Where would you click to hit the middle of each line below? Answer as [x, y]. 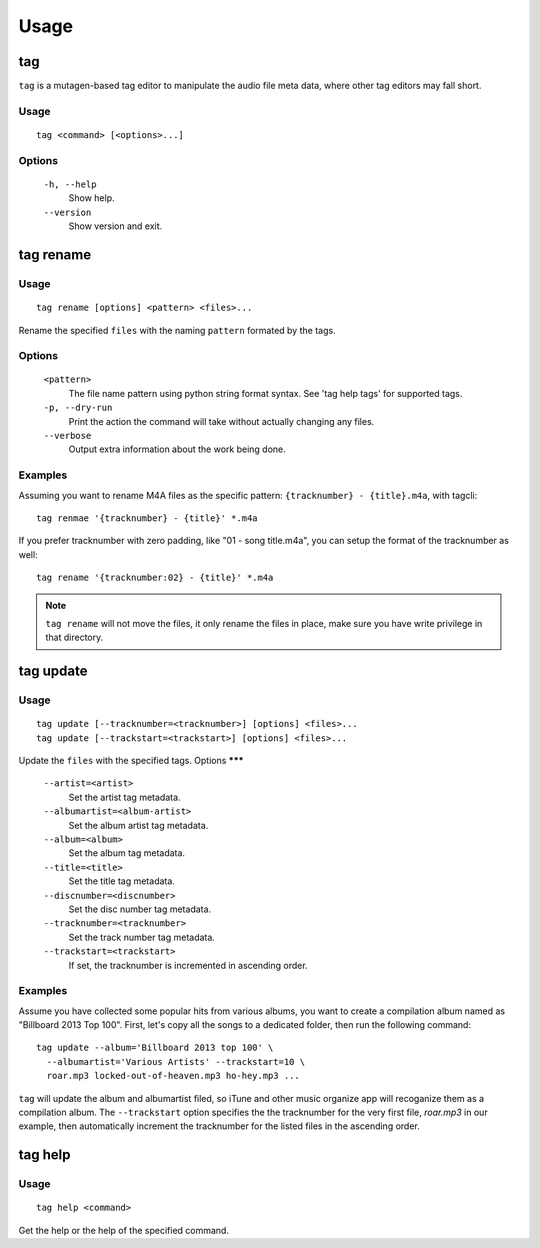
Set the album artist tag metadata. [138, 825]
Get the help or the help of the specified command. [124, 1230]
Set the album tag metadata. [126, 853]
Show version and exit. [115, 226]
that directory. [74, 637]
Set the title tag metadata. [121, 881]
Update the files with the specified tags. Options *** [131, 761]
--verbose [67, 436]
